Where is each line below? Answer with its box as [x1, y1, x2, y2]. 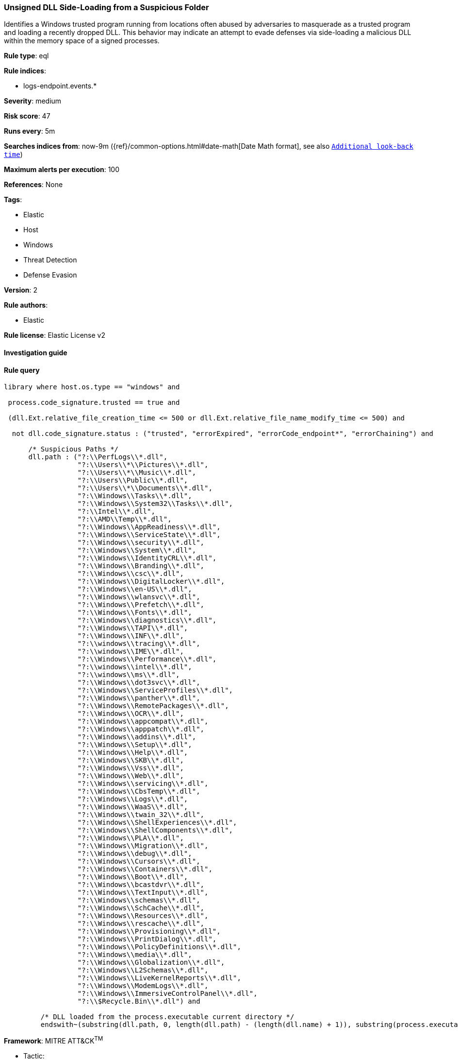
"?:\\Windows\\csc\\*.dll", [77, 570, 184, 578]
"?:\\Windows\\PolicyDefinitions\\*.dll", [77, 943, 241, 951]
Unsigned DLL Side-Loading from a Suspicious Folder [4, 2, 209, 12]
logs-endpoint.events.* [23, 82, 97, 90]
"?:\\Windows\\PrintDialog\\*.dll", [77, 935, 217, 943]
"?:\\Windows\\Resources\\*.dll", [77, 912, 209, 920]
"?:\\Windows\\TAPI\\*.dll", [77, 624, 188, 632]
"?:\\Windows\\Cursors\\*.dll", [77, 857, 200, 866]
